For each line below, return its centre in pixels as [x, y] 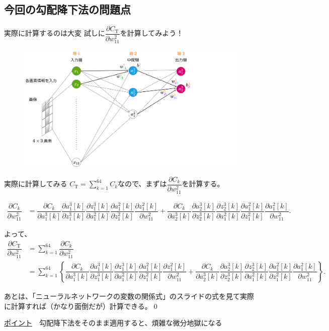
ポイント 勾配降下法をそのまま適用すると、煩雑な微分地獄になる [113, 323]
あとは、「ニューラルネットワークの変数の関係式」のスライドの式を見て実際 [129, 296]
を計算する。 [203, 184]
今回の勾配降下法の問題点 [67, 9]
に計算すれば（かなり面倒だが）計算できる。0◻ [82, 306]
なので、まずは [142, 184]
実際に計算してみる [36, 184]
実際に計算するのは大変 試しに [55, 33]
